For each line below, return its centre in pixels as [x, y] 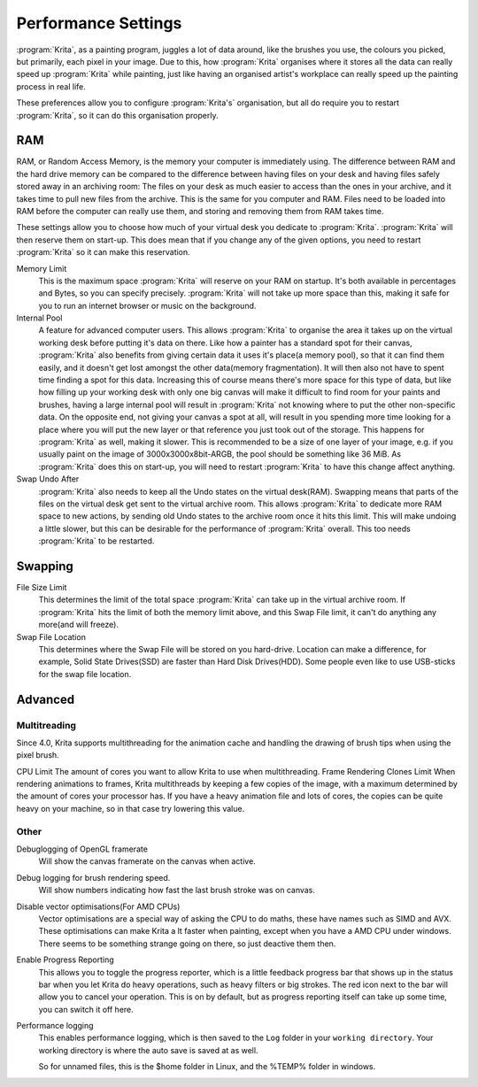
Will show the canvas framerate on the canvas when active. [147, 861]
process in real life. [51, 86]
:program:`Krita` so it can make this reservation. [103, 252]
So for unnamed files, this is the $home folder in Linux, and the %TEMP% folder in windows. [207, 1067]
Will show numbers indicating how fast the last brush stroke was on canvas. [177, 890]
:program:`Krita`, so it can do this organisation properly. [117, 115]
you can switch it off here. [86, 1009]
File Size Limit [42, 588]
